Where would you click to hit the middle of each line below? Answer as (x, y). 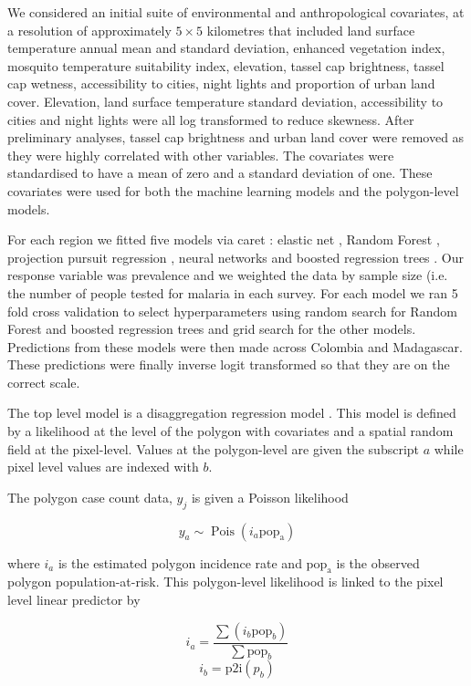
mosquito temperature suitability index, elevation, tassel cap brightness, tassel (226, 65)
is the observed (378, 562)
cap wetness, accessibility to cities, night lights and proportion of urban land (221, 83)
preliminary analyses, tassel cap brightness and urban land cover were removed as (236, 137)
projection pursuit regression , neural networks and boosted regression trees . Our (235, 257)
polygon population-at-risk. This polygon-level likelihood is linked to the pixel (225, 582)
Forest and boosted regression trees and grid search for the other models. (212, 329)
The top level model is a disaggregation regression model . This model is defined (232, 413)
